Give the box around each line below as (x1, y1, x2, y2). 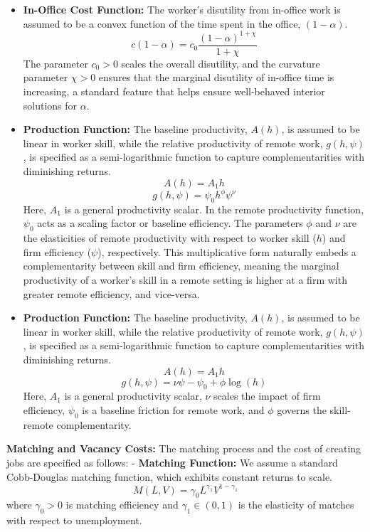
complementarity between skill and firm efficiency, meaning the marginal (23, 258, 339, 273)
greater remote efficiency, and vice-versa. (23, 286, 200, 301)
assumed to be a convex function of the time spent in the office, (23, 16, 301, 31)
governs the (277, 402, 327, 417)
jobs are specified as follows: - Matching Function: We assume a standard (6, 454, 338, 469)
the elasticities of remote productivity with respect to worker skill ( (23, 230, 317, 245)
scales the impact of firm (213, 388, 321, 403)
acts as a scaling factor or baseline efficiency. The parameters (37, 216, 303, 230)
